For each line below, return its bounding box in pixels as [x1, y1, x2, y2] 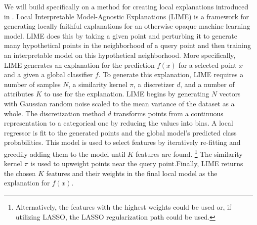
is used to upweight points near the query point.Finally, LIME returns [30, 158, 243, 169]
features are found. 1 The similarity [135, 147, 243, 159]
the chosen [4, 168, 36, 178]
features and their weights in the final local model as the [46, 168, 217, 178]
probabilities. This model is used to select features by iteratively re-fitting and [4, 137, 241, 147]
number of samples [4, 79, 61, 89]
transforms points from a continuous [113, 108, 223, 118]
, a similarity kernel [68, 79, 128, 89]
